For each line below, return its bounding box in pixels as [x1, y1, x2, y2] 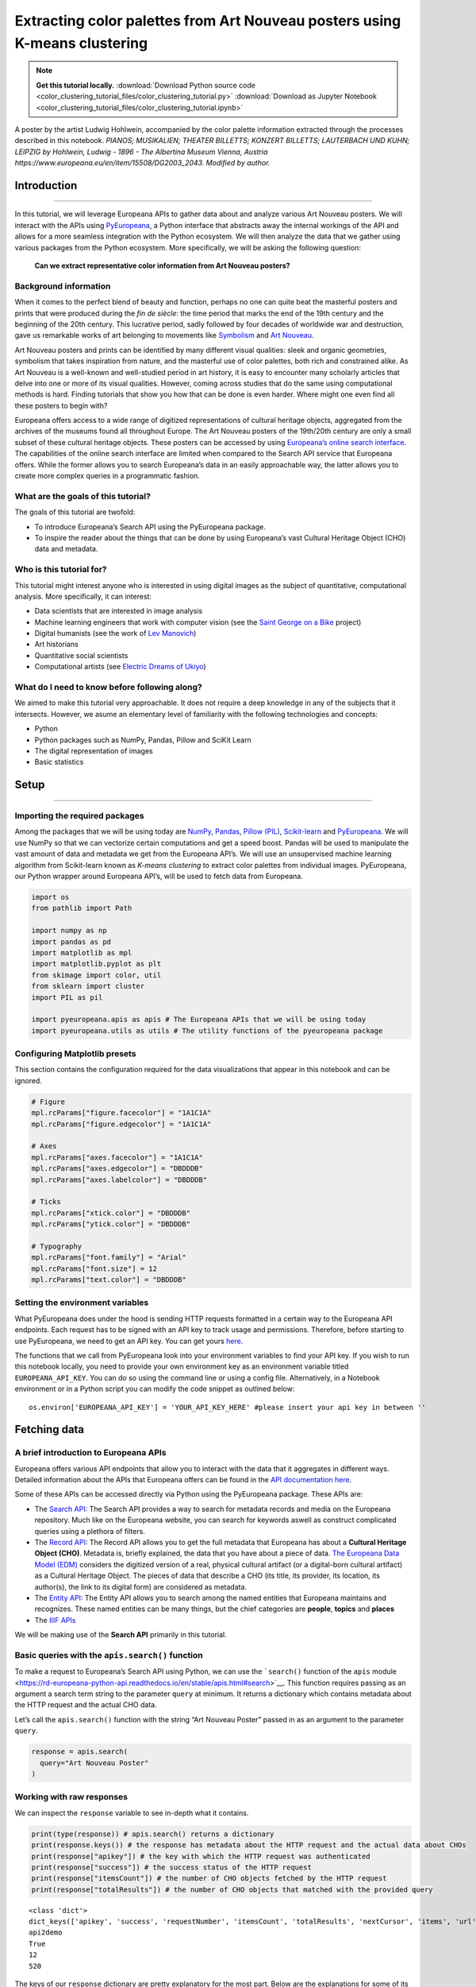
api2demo [29, 1928, 63, 1937]
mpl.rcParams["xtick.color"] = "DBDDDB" [31, 1208, 190, 1218]
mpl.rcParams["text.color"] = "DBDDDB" [31, 1276, 186, 1284]
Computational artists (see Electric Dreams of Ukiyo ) [34, 662, 206, 672]
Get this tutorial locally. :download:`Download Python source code [36, 80, 255, 90]
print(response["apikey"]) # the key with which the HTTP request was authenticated [31, 1852, 370, 1861]
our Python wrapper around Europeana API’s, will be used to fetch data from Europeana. [14, 871, 303, 881]
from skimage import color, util [31, 970, 162, 979]
